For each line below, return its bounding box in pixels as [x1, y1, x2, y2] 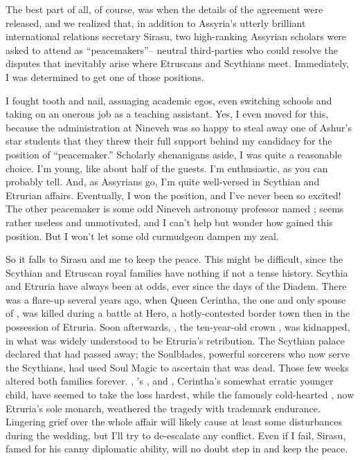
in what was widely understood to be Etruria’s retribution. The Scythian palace [6, 333, 345, 347]
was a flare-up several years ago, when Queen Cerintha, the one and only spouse [6, 292, 346, 306]
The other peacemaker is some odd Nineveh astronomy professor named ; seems [6, 201, 344, 216]
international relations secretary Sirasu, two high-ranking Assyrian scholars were [6, 29, 347, 44]
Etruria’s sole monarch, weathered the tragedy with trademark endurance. [6, 401, 321, 415]
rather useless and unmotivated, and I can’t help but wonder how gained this [6, 214, 333, 229]
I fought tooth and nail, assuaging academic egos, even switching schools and [6, 93, 332, 107]
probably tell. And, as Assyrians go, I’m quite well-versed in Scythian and [6, 174, 320, 189]
